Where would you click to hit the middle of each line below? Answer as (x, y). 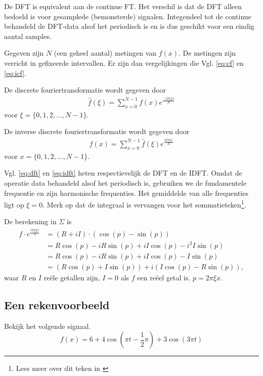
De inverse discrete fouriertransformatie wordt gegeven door (97, 131)
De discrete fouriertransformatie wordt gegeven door (85, 90)
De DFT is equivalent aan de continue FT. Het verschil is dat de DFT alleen (123, 6)
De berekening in (30, 221)
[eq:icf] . (15, 73)
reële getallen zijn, (72, 277)
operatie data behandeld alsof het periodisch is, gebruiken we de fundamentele (125, 182)
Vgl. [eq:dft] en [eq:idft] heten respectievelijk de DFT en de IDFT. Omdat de (123, 173)
